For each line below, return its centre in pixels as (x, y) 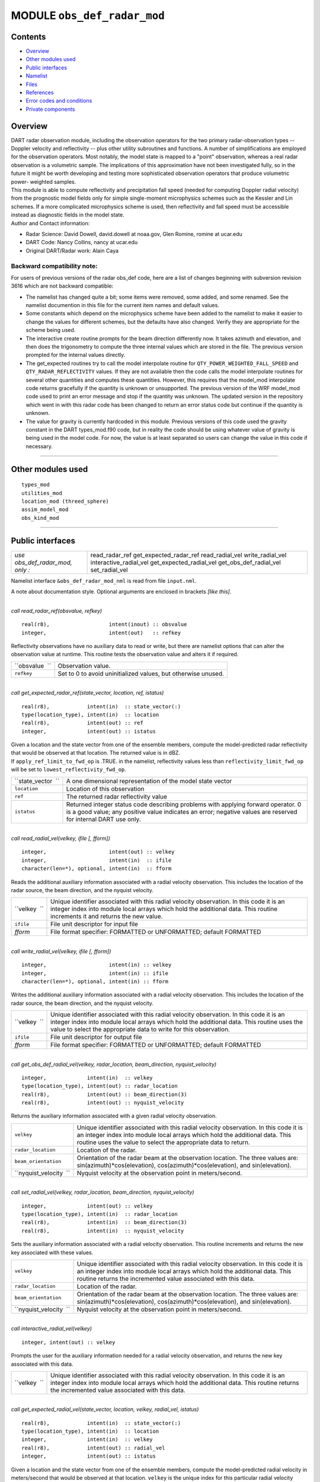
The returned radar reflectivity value (116, 796)
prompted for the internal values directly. (76, 355)
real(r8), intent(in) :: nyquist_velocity (103, 1231)
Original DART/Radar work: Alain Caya (72, 250)
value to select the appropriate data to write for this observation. (140, 1030)
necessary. (39, 446)
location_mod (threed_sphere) (65, 501)
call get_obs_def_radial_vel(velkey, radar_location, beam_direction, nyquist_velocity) (114, 1064)
